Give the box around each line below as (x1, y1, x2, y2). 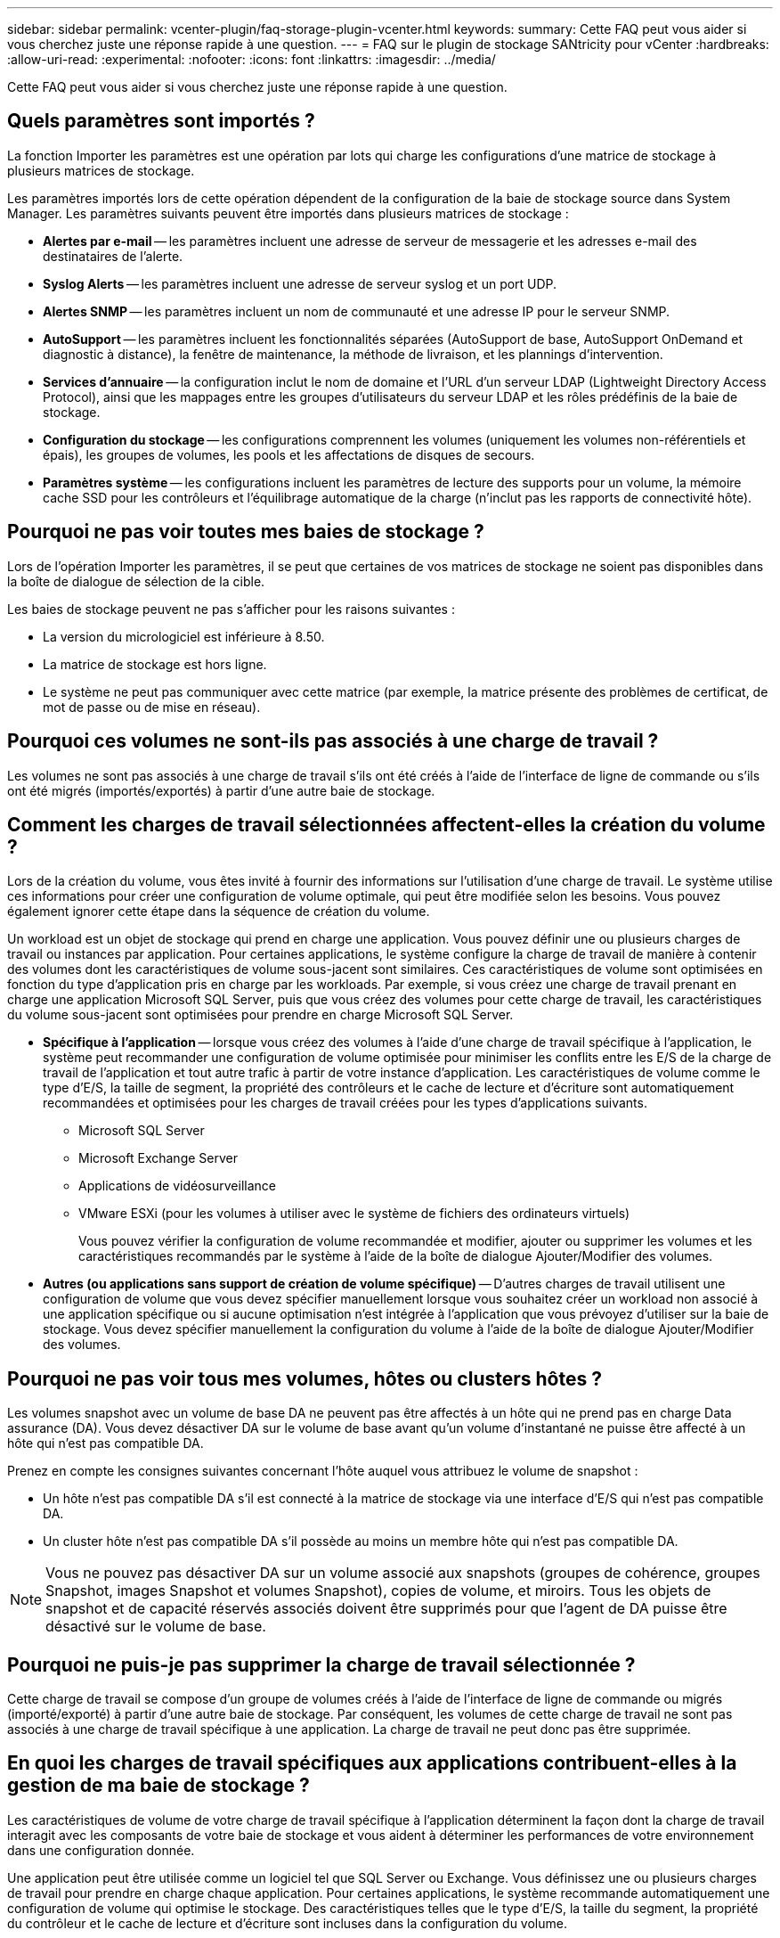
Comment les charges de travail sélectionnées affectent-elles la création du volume (7, 813, 766, 836)
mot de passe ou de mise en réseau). (43, 699, 261, 715)
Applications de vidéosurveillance (78, 1178, 276, 1194)
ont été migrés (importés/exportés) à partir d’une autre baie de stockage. (7, 782, 435, 798)
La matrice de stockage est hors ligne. (43, 656, 267, 672)
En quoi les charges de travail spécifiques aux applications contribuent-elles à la (7, 1752, 737, 1775)
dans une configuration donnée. (7, 1842, 195, 1858)
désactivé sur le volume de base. (45, 1617, 266, 1636)
